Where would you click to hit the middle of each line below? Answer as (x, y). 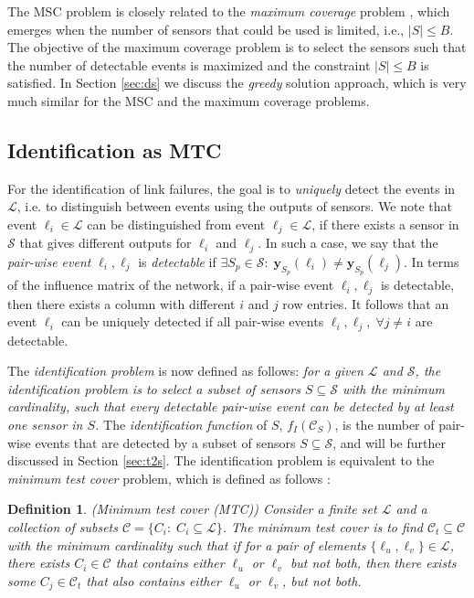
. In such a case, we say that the (348, 243)
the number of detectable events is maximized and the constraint (189, 64)
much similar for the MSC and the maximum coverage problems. (189, 100)
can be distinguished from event (176, 224)
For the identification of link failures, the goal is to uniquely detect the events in (232, 188)
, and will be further (389, 442)
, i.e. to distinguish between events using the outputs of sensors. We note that (235, 206)
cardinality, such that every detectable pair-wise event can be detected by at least (231, 406)
